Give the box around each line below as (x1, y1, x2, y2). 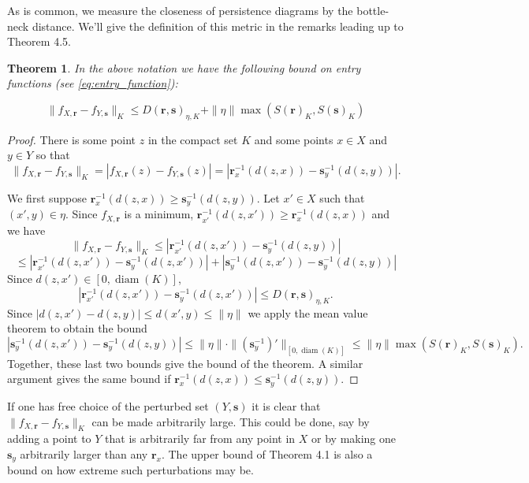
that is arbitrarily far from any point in (105, 430, 296, 447)
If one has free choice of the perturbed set (7, 397, 209, 414)
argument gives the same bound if (7, 370, 171, 387)
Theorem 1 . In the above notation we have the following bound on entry (7, 59, 361, 76)
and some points (254, 131, 333, 147)
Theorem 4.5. (7, 33, 71, 50)
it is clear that (251, 397, 321, 414)
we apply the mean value (248, 304, 368, 321)
